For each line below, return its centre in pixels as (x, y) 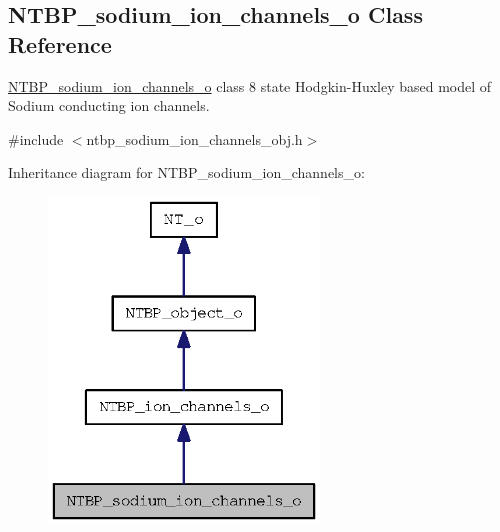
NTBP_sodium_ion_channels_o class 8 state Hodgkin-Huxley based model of (250, 85)
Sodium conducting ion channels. (109, 105)
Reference (60, 43)
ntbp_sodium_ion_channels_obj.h (194, 138)
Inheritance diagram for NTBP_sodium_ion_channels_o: (186, 172)
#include (36, 138)
